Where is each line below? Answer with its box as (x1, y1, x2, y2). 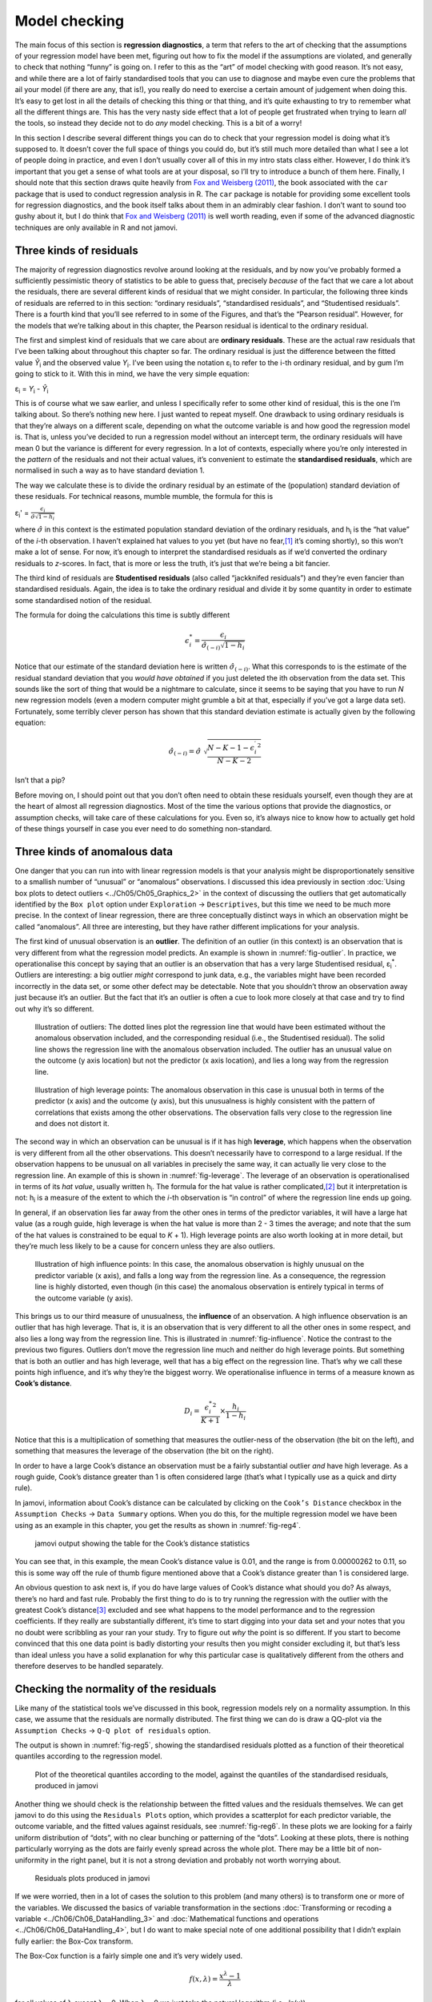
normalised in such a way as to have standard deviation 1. (14, 465, 205, 476)
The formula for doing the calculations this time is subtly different (14, 610, 230, 620)
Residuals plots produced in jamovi (34, 1873, 150, 1883)
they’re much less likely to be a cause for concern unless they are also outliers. (14, 1241, 275, 1251)
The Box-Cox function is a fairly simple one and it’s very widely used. (14, 1951, 243, 1961)
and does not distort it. (34, 1119, 110, 1128)
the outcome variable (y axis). (34, 1293, 134, 1303)
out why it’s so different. (14, 1003, 94, 1013)
